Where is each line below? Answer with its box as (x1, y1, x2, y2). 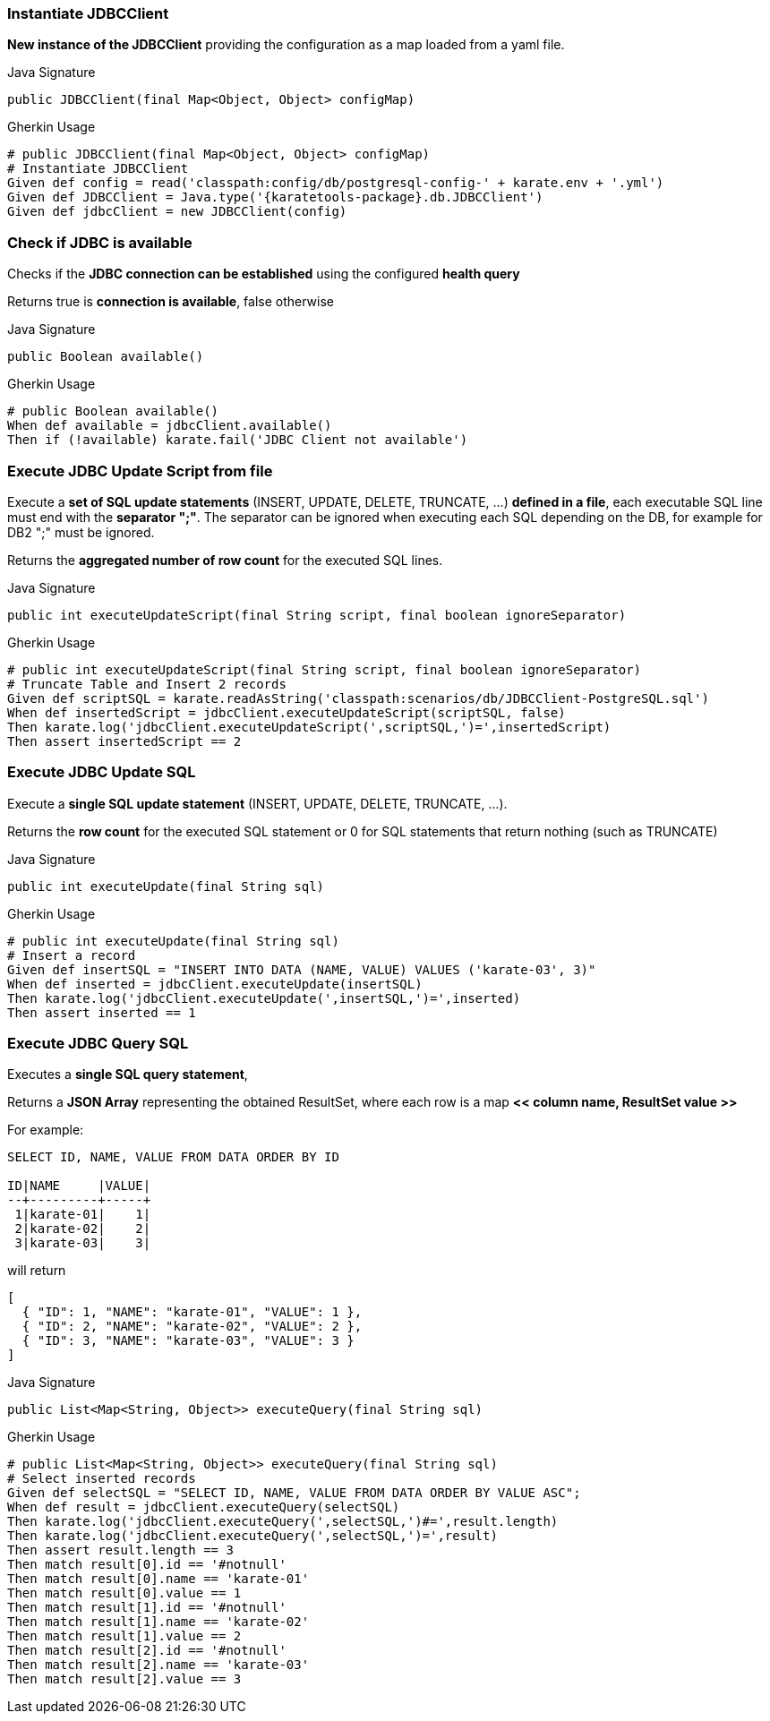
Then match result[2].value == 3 (7, 1672, 242, 1687)
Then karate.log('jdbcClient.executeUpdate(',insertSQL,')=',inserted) (7, 990, 521, 1006)
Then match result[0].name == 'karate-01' (7, 1571, 310, 1587)
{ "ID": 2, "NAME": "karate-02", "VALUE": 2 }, (21, 1319, 363, 1334)
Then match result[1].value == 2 (7, 1629, 242, 1644)
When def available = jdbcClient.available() (7, 418, 332, 433)
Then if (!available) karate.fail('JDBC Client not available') (7, 432, 468, 448)
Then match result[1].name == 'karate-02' (7, 1614, 310, 1630)
